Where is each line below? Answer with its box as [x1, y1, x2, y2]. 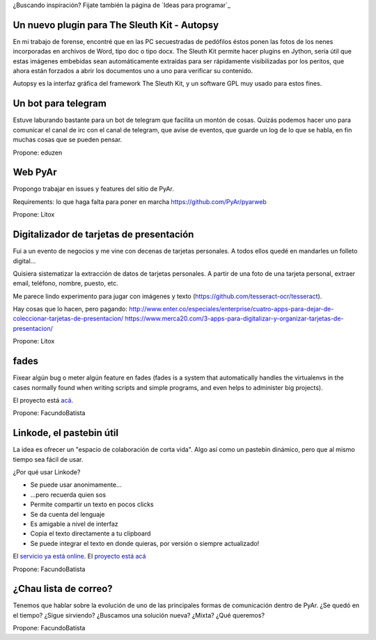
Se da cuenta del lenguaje [30, 510, 105, 518]
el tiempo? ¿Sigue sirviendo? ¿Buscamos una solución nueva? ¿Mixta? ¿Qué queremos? [13, 611, 265, 619]
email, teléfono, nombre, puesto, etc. [13, 279, 118, 288]
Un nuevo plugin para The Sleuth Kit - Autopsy [13, 19, 219, 31]
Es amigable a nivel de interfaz [30, 520, 118, 528]
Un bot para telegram [13, 97, 107, 109]
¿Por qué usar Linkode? [13, 468, 81, 476]
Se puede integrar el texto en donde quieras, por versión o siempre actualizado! [30, 539, 260, 547]
